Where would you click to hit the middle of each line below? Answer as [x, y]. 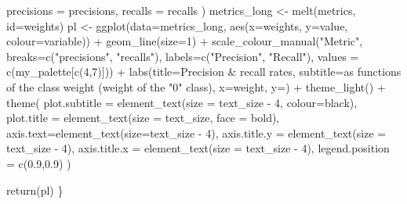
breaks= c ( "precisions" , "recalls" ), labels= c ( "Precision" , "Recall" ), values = [183, 56]
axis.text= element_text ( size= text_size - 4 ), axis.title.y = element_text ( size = [196, 132]
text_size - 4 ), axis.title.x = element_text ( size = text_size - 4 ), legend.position [198, 148]
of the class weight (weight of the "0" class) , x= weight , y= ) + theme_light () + [196, 86]
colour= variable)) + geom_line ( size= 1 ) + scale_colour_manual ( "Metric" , [185, 41]
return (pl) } [35, 190]
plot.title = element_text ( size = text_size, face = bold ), [143, 118]
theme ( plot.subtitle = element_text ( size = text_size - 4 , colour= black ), [182, 102]
